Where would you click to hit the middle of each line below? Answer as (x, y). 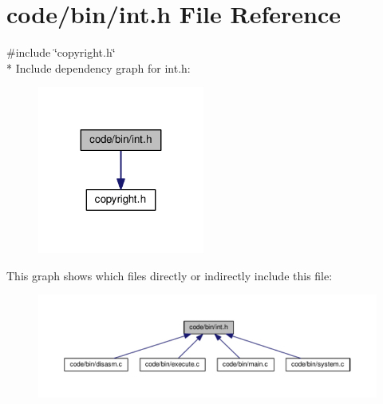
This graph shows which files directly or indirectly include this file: (170, 275)
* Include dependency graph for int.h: (99, 67)
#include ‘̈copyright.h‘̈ (61, 52)
